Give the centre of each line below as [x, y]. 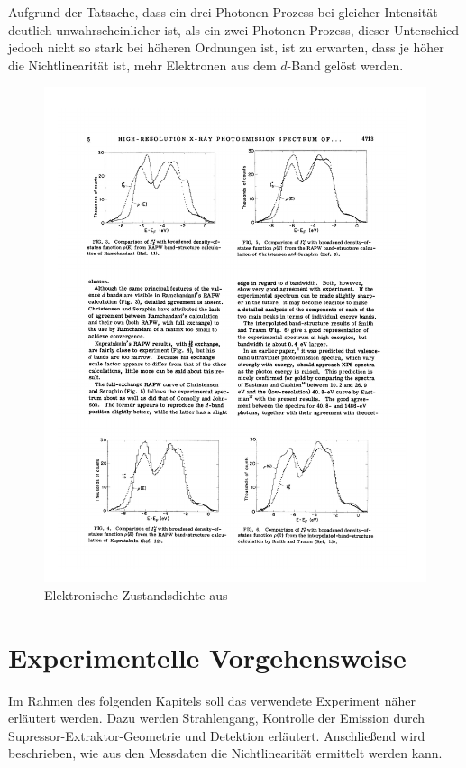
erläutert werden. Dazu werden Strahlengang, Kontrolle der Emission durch [217, 718]
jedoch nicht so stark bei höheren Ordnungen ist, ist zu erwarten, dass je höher [226, 47]
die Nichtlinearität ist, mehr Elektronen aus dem [142, 65]
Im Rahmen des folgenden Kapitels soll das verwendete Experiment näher [212, 700]
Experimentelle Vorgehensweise [207, 657]
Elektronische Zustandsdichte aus [136, 594]
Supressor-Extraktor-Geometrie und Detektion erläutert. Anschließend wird [217, 735]
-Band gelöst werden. [345, 65]
